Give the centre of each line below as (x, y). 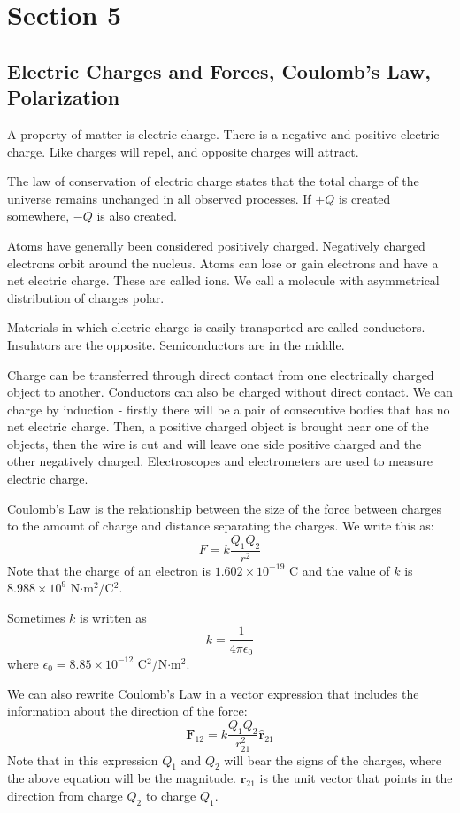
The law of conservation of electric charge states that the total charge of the (213, 181)
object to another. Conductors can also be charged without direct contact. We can (230, 392)
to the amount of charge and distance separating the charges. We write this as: (221, 526)
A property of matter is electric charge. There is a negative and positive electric (223, 133)
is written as (113, 617)
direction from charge (65, 796)
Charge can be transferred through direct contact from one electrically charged (221, 374)
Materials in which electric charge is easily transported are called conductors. (216, 327)
